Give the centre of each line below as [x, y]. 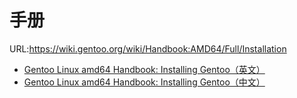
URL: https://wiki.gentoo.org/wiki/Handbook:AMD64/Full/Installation [148, 48]
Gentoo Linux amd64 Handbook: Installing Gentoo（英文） [144, 69]
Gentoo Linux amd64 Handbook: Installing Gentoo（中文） [144, 82]
